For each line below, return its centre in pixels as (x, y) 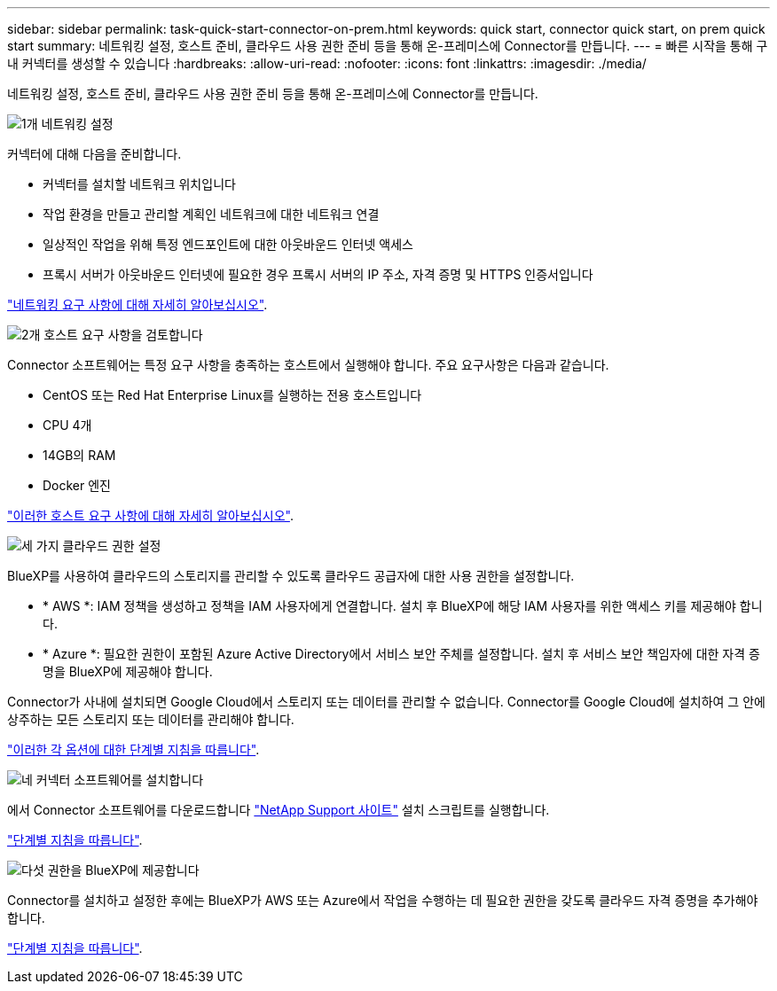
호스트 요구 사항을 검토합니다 (123, 335)
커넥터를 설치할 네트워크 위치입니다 (139, 184)
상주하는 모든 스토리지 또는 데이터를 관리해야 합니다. (151, 719)
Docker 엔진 (77, 485)
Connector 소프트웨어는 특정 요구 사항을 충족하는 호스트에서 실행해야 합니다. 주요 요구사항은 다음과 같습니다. (308, 365)
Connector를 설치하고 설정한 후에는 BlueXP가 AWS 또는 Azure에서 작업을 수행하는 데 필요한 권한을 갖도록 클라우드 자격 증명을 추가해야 (383, 900)
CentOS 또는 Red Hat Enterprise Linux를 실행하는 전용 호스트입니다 (232, 395)
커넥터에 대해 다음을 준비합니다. (94, 154)
